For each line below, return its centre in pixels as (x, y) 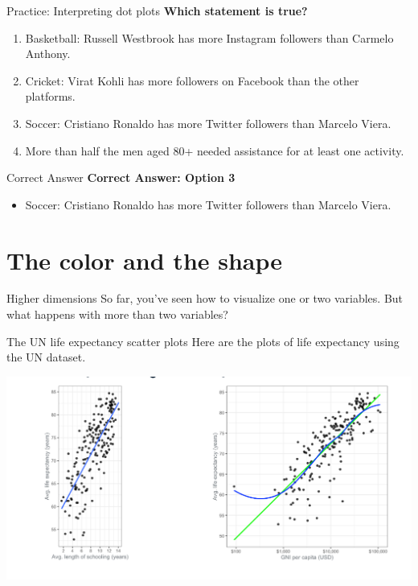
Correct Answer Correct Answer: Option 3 (121, 177)
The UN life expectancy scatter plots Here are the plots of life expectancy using (203, 341)
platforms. (50, 96)
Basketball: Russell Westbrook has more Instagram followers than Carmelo (209, 37)
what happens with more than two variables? (117, 314)
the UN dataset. (46, 357)
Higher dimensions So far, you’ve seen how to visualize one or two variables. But (205, 298)
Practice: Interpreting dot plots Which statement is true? (157, 10)
